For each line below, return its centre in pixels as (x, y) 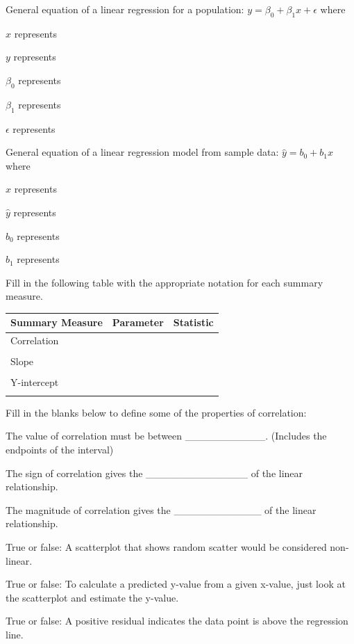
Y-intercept (35, 382)
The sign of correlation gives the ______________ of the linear (154, 473)
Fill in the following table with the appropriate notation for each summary (165, 282)
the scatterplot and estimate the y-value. (92, 597)
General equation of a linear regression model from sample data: (142, 152)
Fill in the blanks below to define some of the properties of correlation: (156, 412)
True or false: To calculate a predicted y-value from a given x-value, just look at (176, 584)
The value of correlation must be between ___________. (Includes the (166, 436)
